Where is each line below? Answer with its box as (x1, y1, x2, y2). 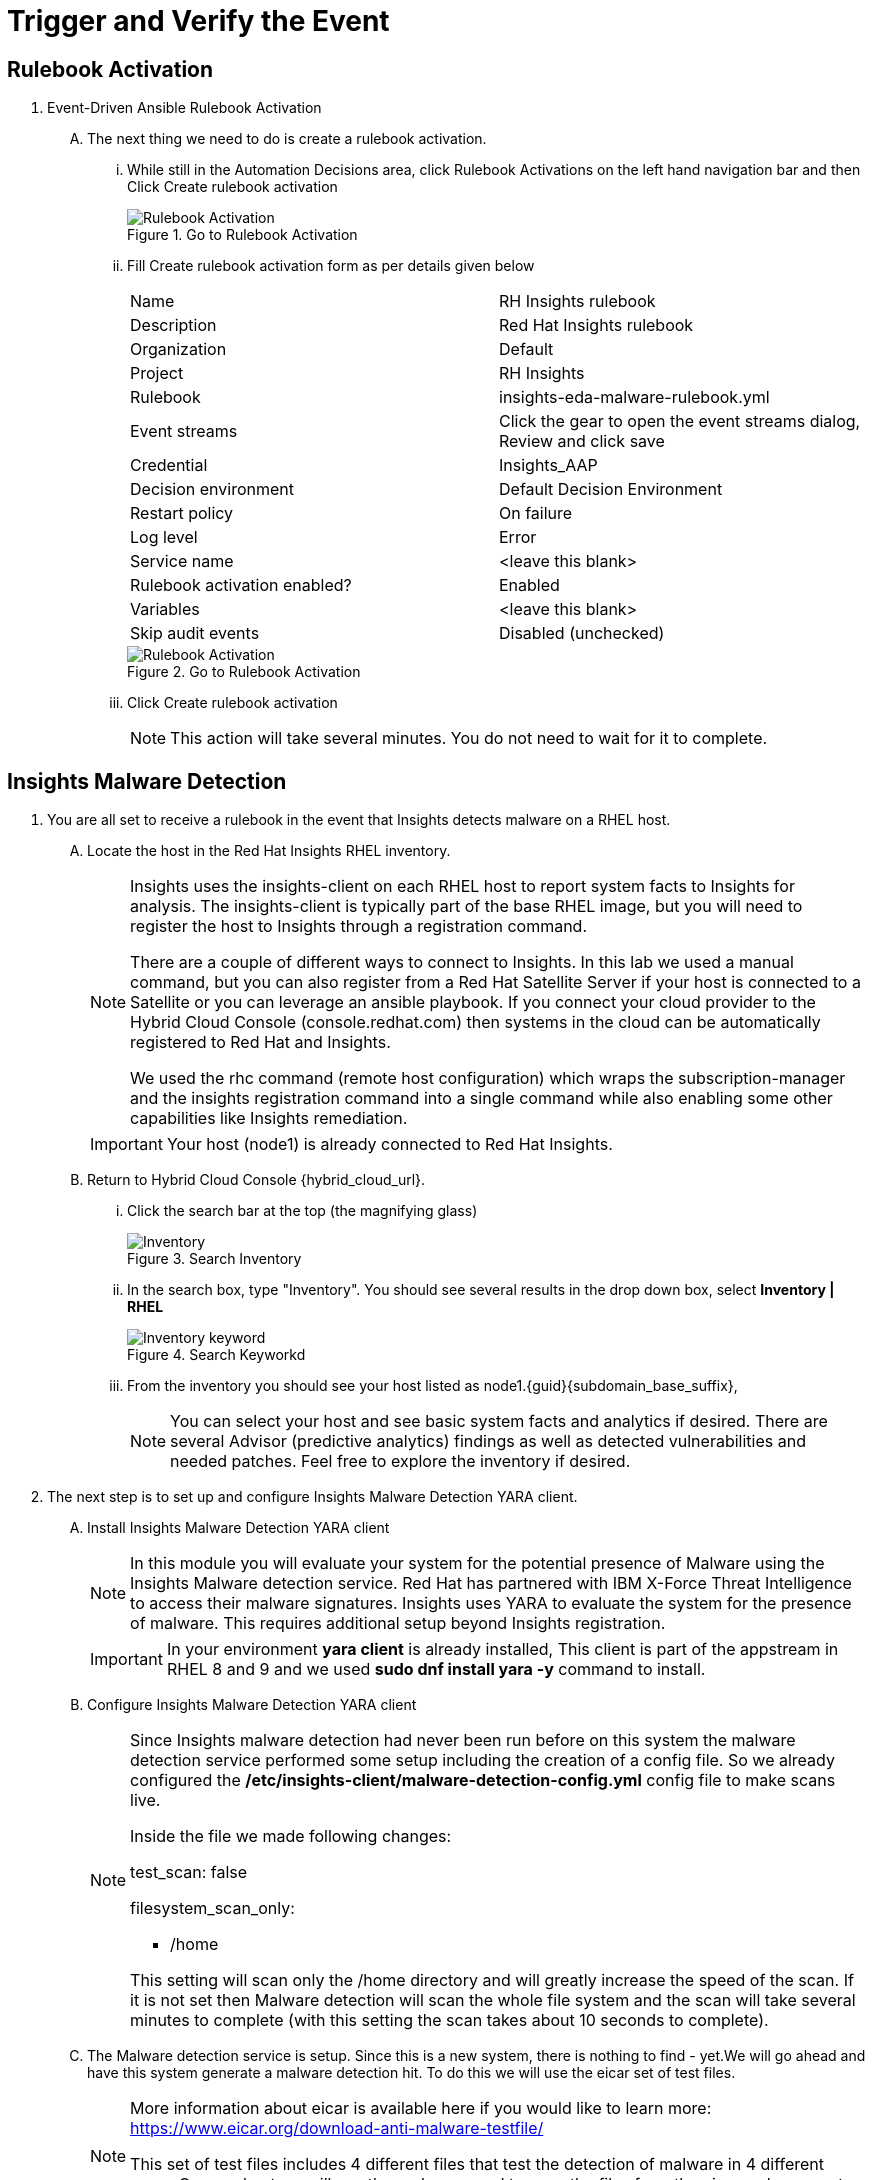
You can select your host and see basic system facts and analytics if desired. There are (170, 1411, 828, 1432)
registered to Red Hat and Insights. (130, 1032, 391, 1053)
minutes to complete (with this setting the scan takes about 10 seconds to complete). (130, 2010, 769, 2031)
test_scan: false (130, 1862, 248, 1883)
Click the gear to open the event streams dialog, (499, 411, 861, 432)
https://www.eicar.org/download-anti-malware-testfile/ (130, 2118, 544, 2139)
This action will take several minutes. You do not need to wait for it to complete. (170, 728, 768, 749)
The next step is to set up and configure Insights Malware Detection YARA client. (47, 1488, 578, 1506)
